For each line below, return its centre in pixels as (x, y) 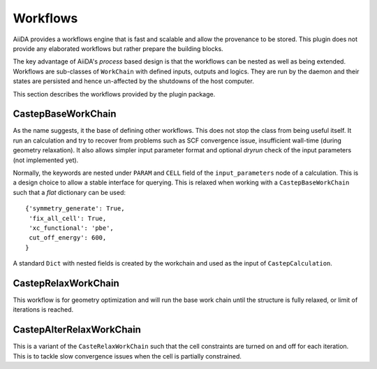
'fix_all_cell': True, (68, 218)
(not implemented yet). (46, 160)
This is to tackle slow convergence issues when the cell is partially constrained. (127, 356)
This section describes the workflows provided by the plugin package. (114, 94)
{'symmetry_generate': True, (75, 209)
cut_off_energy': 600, (68, 238)
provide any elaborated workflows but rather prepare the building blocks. (118, 48)
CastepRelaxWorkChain (66, 283)
